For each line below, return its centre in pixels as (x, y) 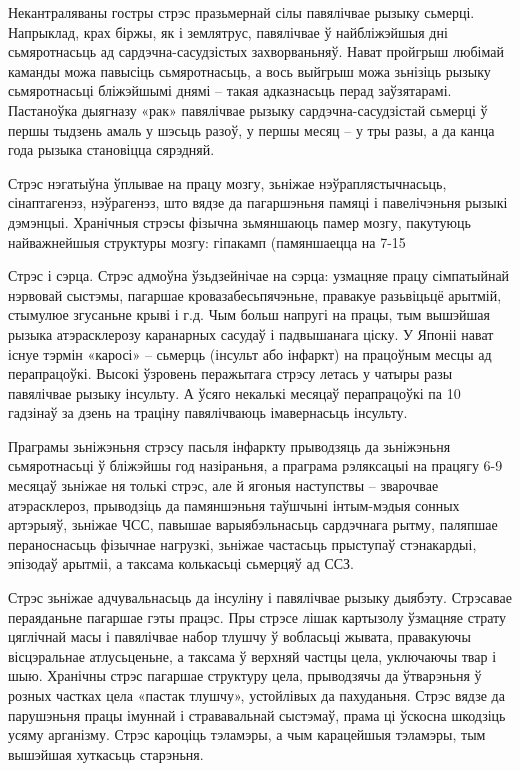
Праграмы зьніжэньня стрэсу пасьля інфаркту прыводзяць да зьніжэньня (229, 445)
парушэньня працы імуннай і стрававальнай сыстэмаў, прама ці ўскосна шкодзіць (257, 714)
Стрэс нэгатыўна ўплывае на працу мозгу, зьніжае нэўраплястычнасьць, (227, 182)
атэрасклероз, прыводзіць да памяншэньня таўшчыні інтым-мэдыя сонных (234, 504)
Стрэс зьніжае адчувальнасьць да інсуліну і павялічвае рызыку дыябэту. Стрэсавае (260, 597)
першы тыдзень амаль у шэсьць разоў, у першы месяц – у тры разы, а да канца (251, 129)
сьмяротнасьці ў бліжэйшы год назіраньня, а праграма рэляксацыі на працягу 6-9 (255, 465)
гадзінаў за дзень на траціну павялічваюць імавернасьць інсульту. (208, 412)
